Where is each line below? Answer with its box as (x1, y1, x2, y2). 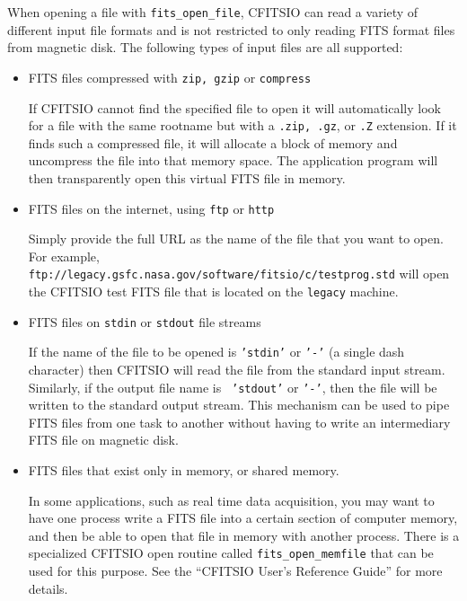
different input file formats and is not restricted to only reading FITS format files (7, 20, 455, 39)
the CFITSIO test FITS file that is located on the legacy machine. (28, 282, 399, 301)
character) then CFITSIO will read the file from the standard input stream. (28, 360, 445, 378)
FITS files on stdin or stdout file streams (28, 312, 261, 331)
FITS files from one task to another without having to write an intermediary (28, 412, 451, 431)
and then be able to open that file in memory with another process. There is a (28, 526, 460, 544)
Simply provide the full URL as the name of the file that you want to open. (28, 229, 444, 248)
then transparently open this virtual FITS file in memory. (28, 168, 346, 187)
